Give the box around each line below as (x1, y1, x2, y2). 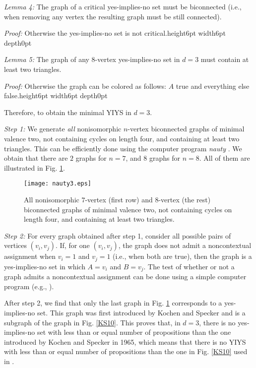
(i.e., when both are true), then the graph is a (113, 251, 252, 261)
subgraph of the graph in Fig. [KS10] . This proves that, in (4, 317, 181, 327)
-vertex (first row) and (85, 194, 153, 204)
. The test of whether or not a (143, 261, 235, 271)
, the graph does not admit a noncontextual (118, 240, 252, 250)
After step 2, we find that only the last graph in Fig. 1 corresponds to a (4, 298, 222, 308)
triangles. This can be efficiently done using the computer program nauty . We (4, 143, 242, 153)
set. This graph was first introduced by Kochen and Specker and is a (37, 307, 246, 318)
